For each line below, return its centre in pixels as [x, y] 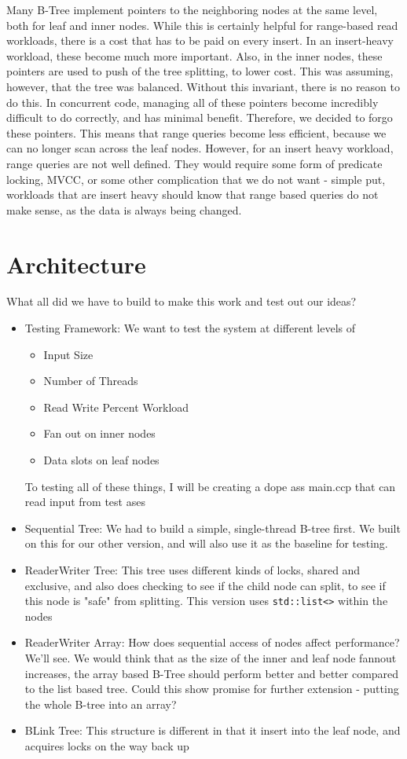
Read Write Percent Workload [116, 407]
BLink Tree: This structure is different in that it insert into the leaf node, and [213, 730]
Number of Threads [91, 381]
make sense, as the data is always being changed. [124, 209]
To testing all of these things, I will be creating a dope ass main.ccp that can [210, 486]
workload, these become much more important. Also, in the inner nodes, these [194, 55]
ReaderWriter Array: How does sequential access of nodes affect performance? [212, 642]
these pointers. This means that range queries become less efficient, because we [196, 132]
